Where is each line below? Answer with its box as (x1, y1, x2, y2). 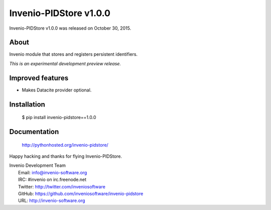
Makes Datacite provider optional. (22, 87, 92, 93)
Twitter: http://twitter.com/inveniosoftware (18, 183, 105, 189)
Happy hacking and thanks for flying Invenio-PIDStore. (9, 153, 122, 159)
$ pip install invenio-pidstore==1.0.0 (22, 115, 96, 121)
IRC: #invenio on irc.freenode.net (18, 176, 87, 183)
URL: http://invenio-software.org (18, 197, 85, 203)
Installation (9, 100, 45, 109)
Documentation (9, 127, 59, 136)
